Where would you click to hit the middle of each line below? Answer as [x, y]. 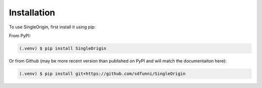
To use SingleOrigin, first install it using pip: [52, 27]
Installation [32, 13]
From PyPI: [20, 36]
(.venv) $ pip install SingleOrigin [63, 48]
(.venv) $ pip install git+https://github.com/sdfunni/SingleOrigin [102, 74]
